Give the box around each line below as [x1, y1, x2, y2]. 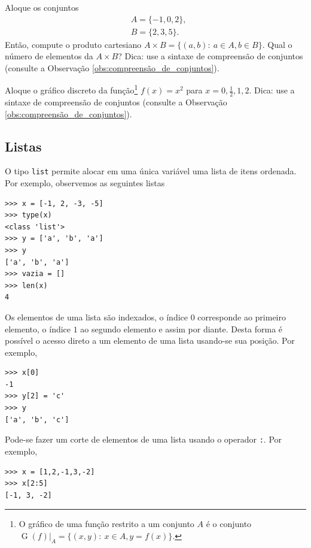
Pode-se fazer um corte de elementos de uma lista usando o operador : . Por [5, 433, 282, 446]
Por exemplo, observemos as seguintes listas [5, 176, 165, 189]
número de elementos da [5, 50, 93, 62]
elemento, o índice [5, 322, 71, 335]
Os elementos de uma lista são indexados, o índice [5, 310, 188, 323]
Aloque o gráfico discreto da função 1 [5, 82, 138, 96]
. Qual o [262, 38, 292, 50]
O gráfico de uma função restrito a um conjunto [19, 517, 194, 530]
